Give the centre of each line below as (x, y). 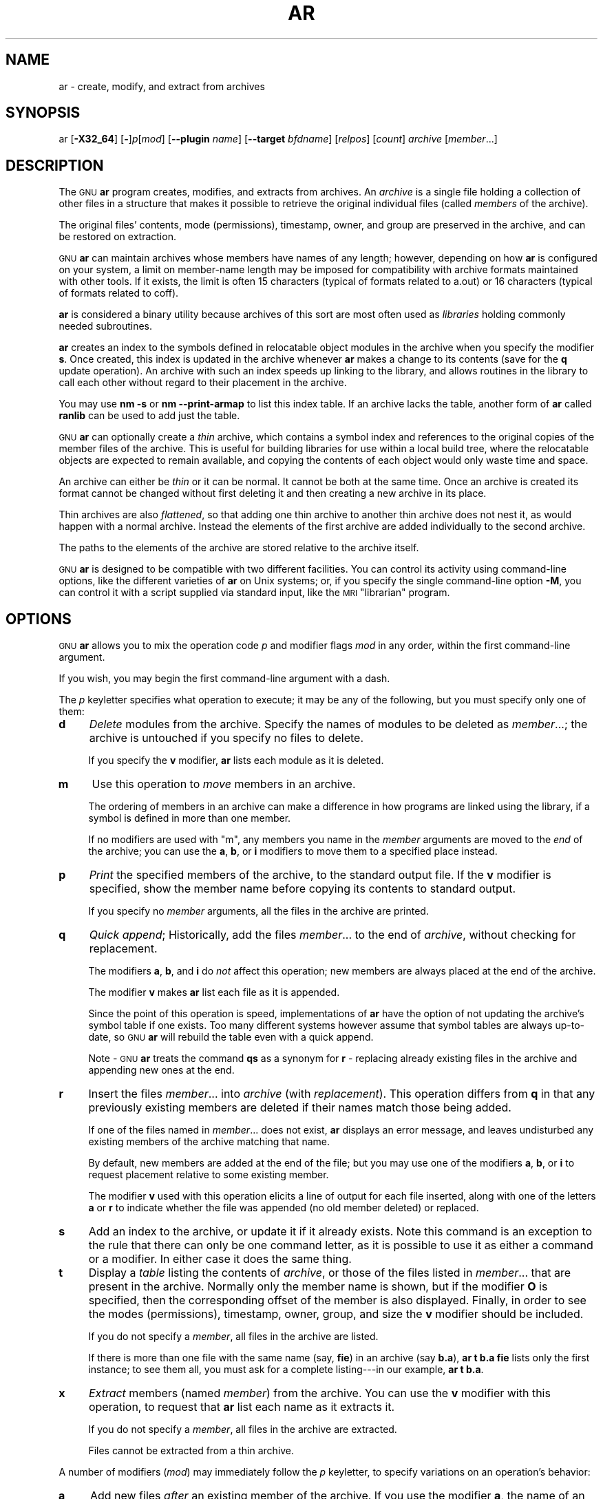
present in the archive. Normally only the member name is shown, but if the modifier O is (318, 1287)
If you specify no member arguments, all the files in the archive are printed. (258, 911)
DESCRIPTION (55, 165)
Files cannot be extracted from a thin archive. (191, 1451)
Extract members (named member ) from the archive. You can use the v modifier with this (319, 1393)
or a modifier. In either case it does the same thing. (220, 1259)
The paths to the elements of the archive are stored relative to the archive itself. (239, 548)
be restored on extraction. (117, 237)
